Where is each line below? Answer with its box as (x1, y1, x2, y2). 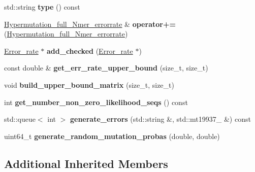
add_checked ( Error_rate (47, 45, 133, 56)
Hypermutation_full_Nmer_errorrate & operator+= (4, 18, 176, 29)
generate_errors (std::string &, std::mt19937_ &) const (70, 114, 251, 124)
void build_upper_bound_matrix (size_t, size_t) (4, 79, 174, 90)
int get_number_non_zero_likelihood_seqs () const (4, 96, 188, 107)
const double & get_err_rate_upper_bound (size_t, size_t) (4, 62, 208, 73)
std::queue (4, 114, 36, 124)
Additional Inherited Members (4, 155, 168, 171)
